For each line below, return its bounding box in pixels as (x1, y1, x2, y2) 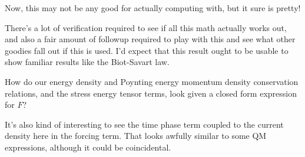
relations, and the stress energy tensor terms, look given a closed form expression (5, 87, 297, 99)
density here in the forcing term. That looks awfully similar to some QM (5, 129, 267, 142)
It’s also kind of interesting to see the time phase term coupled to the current (5, 118, 284, 130)
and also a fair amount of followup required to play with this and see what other (5, 33, 296, 45)
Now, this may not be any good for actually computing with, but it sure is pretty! (5, 2, 301, 13)
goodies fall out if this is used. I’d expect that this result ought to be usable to (5, 44, 289, 56)
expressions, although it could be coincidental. (5, 141, 171, 153)
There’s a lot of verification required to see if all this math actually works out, (5, 21, 287, 33)
